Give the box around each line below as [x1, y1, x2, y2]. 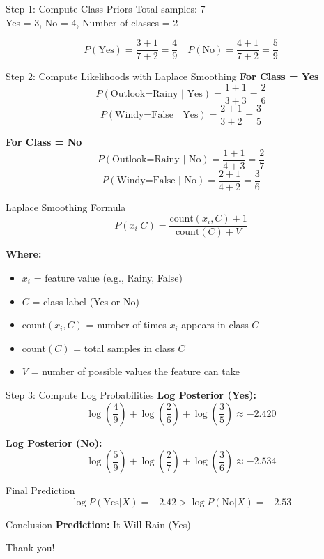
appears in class [181, 317, 249, 332]
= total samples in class [73, 340, 175, 355]
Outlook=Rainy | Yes [110, 89, 203, 100]
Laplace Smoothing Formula [6, 199, 126, 214]
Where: [6, 247, 42, 261]
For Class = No [6, 134, 82, 148]
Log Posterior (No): [6, 435, 102, 450]
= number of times [86, 317, 167, 332]
